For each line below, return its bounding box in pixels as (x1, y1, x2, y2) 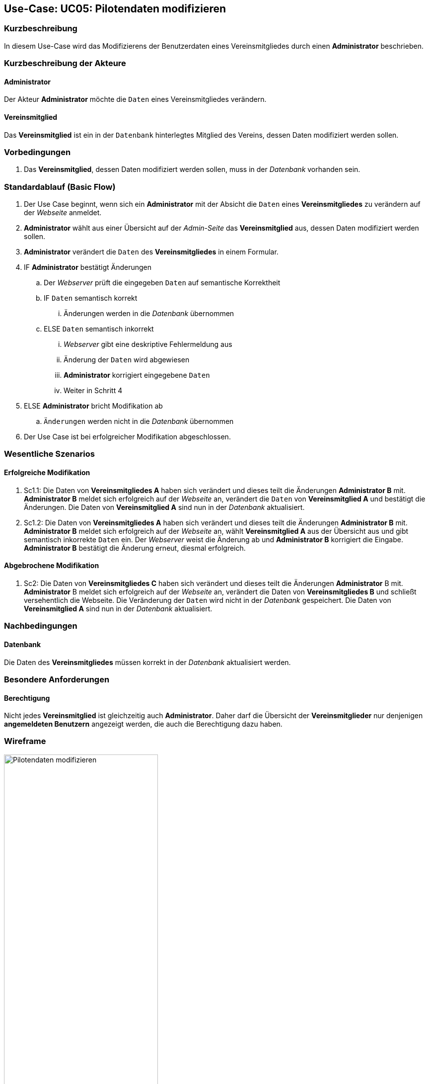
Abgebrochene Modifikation (4, 561, 99, 570)
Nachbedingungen (4, 621, 77, 631)
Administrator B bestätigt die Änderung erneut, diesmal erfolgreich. (24, 543, 246, 552)
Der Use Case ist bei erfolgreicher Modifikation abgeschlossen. (24, 432, 231, 441)
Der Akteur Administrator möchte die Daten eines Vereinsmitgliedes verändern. (4, 95, 267, 104)
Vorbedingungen (4, 147, 71, 157)
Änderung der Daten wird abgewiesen (64, 355, 190, 364)
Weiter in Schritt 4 (64, 386, 123, 395)
